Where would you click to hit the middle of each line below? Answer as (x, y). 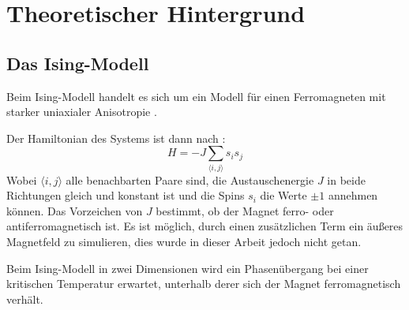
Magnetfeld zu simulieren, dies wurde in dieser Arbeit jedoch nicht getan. (184, 242)
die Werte (283, 195)
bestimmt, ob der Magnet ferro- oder (245, 210)
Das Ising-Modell (78, 63)
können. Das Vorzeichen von (75, 210)
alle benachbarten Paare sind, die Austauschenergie (190, 179)
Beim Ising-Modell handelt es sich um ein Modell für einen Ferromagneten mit (196, 96)
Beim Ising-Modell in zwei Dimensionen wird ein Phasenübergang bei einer (188, 268)
